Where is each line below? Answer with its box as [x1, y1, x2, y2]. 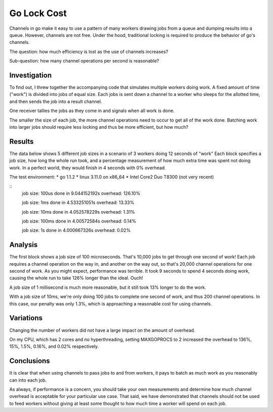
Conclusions [9, 356, 50, 366]
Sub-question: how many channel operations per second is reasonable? [9, 58, 159, 64]
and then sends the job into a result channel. [9, 98, 102, 105]
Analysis [9, 240, 38, 249]
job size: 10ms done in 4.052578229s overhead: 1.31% [22, 209, 135, 215]
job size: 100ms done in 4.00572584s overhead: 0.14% [22, 218, 136, 224]
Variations [9, 314, 43, 323]
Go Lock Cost [9, 8, 67, 19]
